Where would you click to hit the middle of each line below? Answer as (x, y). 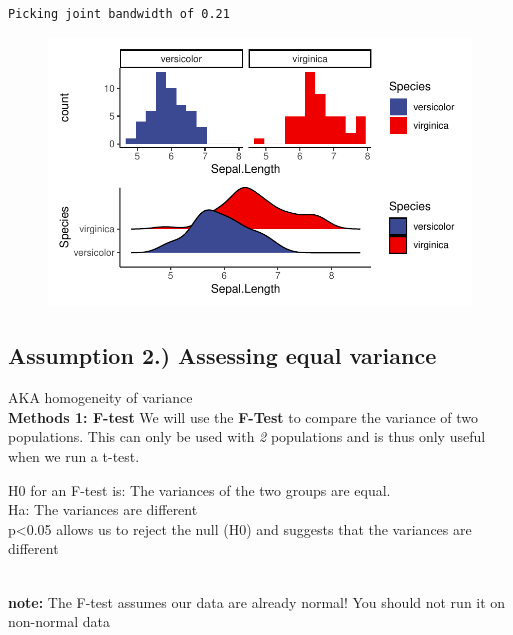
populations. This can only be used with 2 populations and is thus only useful (247, 436)
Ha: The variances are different (103, 509)
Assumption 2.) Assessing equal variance (222, 355)
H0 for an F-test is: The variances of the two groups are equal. (199, 489)
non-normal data (59, 621)
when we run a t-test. (74, 455)
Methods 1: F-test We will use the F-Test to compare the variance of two (243, 416)
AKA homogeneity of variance (100, 397)
